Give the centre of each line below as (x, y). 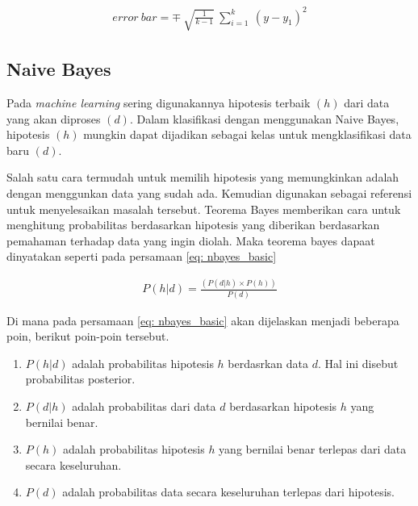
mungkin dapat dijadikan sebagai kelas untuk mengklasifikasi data (247, 134)
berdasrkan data (268, 363)
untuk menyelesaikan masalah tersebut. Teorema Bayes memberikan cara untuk (204, 209)
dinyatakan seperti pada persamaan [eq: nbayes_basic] (142, 256)
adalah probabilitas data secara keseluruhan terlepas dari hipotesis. (228, 492)
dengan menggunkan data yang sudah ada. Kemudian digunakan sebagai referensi (209, 192)
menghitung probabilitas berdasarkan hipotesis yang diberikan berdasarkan (193, 225)
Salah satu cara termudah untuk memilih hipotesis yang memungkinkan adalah (203, 177)
